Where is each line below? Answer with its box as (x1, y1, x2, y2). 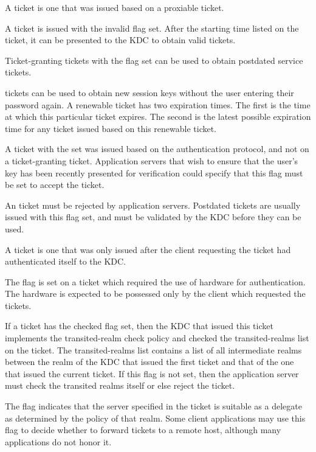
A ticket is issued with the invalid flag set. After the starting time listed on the (5, 21, 299, 34)
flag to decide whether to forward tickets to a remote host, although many (5, 423, 281, 436)
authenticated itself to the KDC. (5, 255, 126, 268)
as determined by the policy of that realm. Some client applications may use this (5, 411, 306, 424)
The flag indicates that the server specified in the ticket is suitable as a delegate (5, 400, 302, 412)
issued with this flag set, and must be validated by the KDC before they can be (5, 210, 301, 223)
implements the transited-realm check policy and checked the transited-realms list (5, 332, 309, 344)
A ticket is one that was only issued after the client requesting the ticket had (5, 243, 291, 256)
